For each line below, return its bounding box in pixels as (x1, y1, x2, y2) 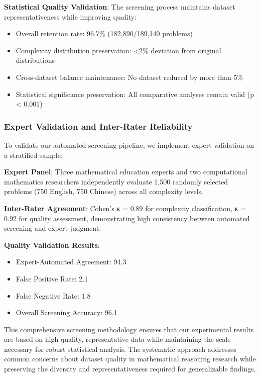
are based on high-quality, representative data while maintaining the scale (4, 334, 231, 344)
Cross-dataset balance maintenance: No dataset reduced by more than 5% (16, 71, 243, 82)
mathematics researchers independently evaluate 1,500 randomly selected (4, 176, 228, 186)
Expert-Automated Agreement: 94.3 (16, 256, 126, 267)
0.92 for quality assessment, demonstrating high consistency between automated (4, 213, 250, 223)
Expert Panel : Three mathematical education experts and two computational (4, 166, 247, 177)
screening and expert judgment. (4, 223, 101, 233)
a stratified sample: (4, 149, 63, 160)
